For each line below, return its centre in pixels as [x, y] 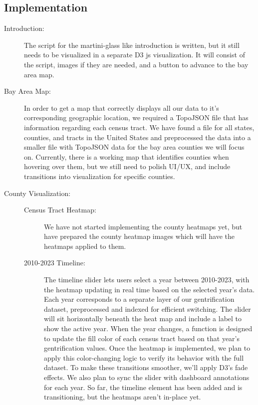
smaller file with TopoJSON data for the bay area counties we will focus [134, 147]
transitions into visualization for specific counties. [100, 176]
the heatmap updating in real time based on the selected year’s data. [149, 289]
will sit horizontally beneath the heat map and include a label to [143, 318]
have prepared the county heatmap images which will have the [139, 236]
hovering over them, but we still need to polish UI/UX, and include [127, 166]
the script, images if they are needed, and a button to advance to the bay [136, 64]
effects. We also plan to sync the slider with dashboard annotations [147, 377]
